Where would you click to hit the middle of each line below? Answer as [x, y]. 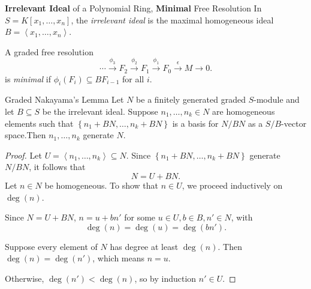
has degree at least [144, 246]
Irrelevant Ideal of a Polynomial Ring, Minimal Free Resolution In [133, 8]
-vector [294, 123]
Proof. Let [23, 155]
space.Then [25, 135]
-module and [277, 99]
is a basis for [195, 123]
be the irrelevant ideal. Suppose [100, 111]
